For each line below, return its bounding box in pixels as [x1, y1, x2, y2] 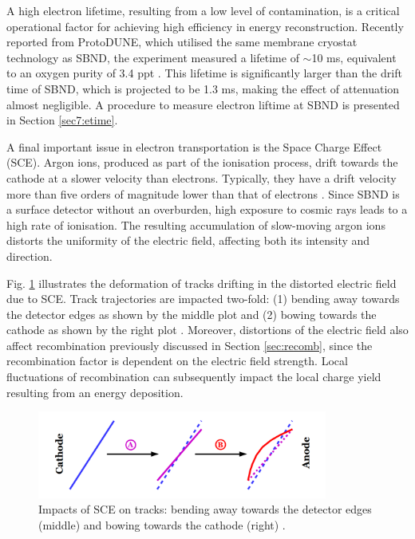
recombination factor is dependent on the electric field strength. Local [6, 352, 348, 369]
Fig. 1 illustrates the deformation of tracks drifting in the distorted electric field [6, 274, 397, 291]
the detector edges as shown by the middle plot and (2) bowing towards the [6, 305, 377, 322]
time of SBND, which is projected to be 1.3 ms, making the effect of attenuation [6, 80, 400, 96]
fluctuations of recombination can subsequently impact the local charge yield [6, 368, 381, 385]
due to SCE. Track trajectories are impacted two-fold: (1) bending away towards [6, 290, 400, 307]
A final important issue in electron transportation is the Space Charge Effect [6, 138, 382, 155]
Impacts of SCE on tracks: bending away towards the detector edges [38, 501, 372, 517]
